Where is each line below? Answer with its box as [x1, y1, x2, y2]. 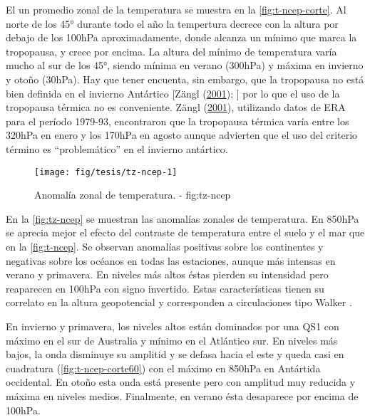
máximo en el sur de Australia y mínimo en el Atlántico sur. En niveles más [6, 332, 338, 347]
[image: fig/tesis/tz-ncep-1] [34, 167, 178, 177]
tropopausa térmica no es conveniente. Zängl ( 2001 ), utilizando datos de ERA [6, 100, 346, 115]
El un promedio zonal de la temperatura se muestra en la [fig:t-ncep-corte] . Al [6, 2, 346, 16]
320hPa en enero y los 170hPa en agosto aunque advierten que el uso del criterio [6, 127, 358, 142]
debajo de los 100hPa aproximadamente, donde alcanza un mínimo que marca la [6, 30, 357, 45]
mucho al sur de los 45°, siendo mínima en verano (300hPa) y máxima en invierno [6, 58, 364, 73]
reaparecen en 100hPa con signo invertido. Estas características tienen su [6, 280, 324, 295]
